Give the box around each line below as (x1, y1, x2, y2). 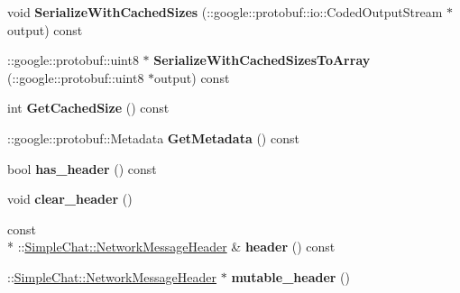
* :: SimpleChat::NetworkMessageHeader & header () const (7, 237, 336, 256)
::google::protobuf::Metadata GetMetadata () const (7, 128, 299, 147)
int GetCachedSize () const (7, 98, 170, 117)
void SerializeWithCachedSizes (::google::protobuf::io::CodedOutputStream (7, 3, 443, 21)
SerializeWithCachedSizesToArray (153, 50, 371, 69)
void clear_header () (7, 189, 133, 208)
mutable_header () (231, 267, 350, 286)
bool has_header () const (7, 159, 157, 178)
